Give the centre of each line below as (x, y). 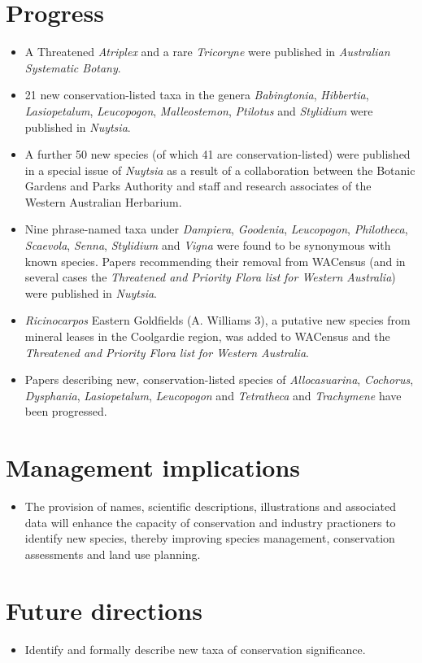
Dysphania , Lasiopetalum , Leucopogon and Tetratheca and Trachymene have (213, 395)
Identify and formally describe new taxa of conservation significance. (195, 649)
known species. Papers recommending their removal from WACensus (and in (215, 261)
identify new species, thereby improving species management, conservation (210, 538)
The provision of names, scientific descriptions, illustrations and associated (210, 506)
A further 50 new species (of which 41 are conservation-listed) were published (218, 154)
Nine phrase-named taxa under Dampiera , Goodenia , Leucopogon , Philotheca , (216, 229)
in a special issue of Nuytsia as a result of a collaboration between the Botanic (220, 170)
